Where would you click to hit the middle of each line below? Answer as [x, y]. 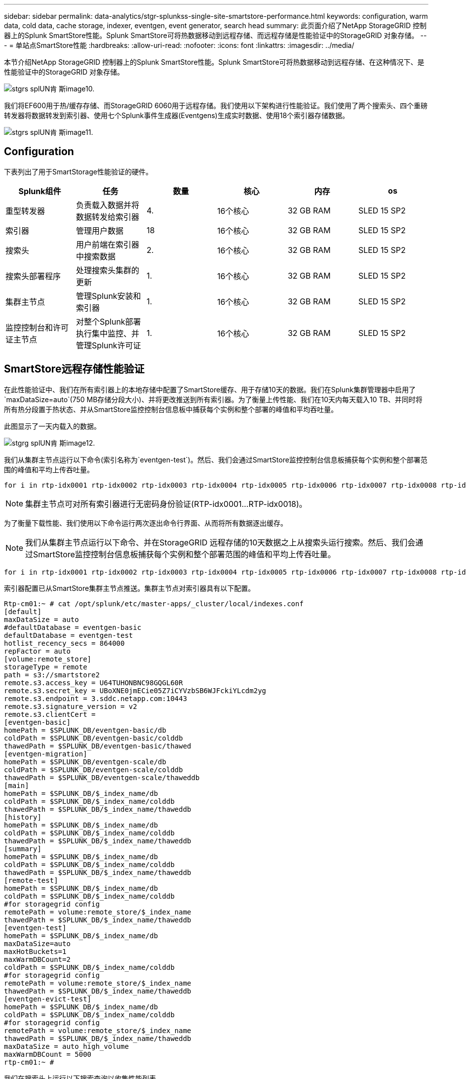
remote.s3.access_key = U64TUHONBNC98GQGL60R [94, 683]
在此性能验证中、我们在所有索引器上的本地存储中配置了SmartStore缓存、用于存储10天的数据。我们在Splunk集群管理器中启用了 [210, 389]
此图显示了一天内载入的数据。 [52, 426]
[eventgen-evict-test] [48, 999]
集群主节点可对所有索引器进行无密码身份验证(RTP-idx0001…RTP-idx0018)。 [166, 504]
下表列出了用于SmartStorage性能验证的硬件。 [78, 171]
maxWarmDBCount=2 [37, 959]
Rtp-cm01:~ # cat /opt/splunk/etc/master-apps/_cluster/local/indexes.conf [154, 603]
